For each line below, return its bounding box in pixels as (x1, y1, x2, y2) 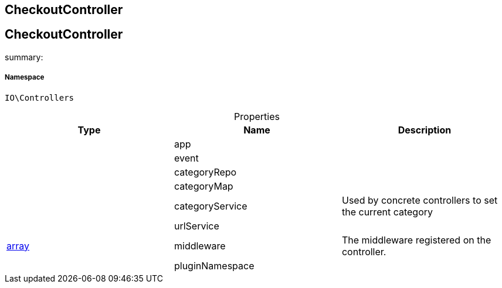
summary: (5, 52, 43, 62)
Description (398, 124, 452, 136)
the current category (341, 205, 433, 218)
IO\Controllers (5, 92, 74, 102)
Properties (234, 110, 280, 122)
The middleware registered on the (341, 234, 491, 246)
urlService (174, 220, 219, 232)
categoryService (174, 200, 247, 212)
